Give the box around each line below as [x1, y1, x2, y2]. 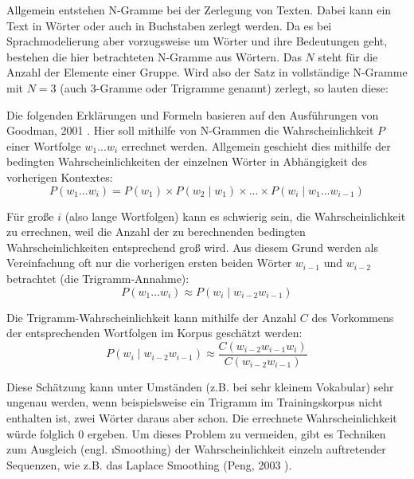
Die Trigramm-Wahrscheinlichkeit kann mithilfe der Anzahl [6, 308, 297, 325]
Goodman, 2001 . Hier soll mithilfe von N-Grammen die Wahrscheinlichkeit [6, 122, 374, 139]
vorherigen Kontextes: [6, 168, 113, 185]
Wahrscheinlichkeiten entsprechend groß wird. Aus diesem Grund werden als [6, 238, 378, 255]
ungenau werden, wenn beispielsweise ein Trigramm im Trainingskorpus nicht [6, 394, 383, 410]
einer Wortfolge [6, 137, 81, 154]
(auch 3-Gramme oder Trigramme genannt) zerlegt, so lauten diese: [60, 79, 389, 96]
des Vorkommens [311, 308, 394, 325]
